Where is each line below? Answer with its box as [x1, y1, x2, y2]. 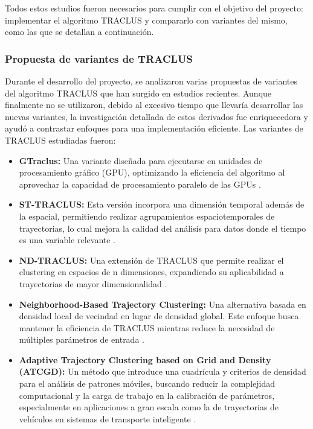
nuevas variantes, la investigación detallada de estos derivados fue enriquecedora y [5, 110, 308, 122]
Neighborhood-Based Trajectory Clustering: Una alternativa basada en [19, 297, 306, 310]
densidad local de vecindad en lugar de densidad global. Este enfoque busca [19, 310, 299, 322]
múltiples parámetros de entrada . [19, 333, 144, 346]
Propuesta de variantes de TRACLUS [5, 51, 193, 66]
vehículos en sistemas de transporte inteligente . [19, 412, 196, 425]
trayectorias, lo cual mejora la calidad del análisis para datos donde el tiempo [19, 221, 306, 234]
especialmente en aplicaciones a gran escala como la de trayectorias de [19, 401, 279, 413]
